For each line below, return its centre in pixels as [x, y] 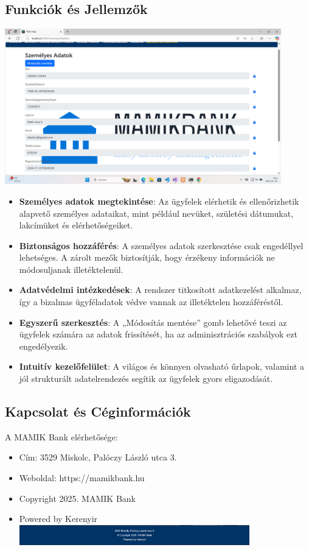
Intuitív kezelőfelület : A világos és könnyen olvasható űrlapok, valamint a [161, 366]
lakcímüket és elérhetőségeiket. [76, 225]
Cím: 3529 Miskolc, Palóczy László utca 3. [98, 457]
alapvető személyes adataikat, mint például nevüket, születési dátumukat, [156, 213]
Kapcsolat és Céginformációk [98, 411]
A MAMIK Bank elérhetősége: [61, 436]
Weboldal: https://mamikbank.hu [82, 478]
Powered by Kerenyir [58, 519]
